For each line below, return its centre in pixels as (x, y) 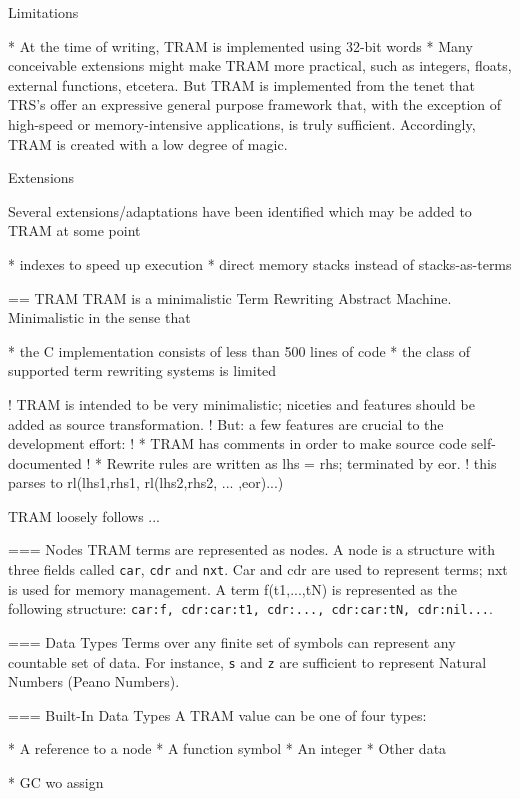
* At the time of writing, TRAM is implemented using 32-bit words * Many (240, 45)
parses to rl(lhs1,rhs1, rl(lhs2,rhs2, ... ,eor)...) (146, 482)
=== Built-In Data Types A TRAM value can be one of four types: (217, 714)
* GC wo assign (56, 782)
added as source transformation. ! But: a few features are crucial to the (226, 423)
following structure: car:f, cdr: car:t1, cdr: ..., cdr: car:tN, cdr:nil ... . (250, 608)
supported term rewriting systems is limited (142, 370)
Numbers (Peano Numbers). (94, 681)
